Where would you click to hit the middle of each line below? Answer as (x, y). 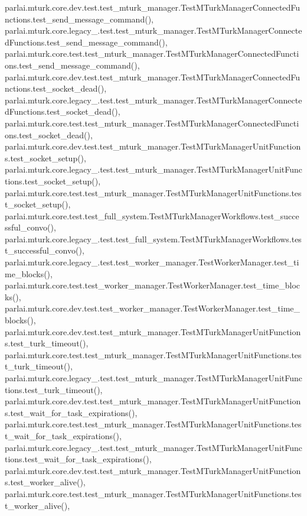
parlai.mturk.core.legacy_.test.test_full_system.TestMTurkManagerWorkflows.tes (153, 238)
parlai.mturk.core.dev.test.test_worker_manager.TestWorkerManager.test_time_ (153, 308)
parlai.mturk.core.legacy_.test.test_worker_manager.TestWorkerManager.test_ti (152, 262)
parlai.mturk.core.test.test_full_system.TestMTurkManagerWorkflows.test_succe (152, 215)
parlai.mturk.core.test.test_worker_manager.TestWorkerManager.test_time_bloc (153, 285)
